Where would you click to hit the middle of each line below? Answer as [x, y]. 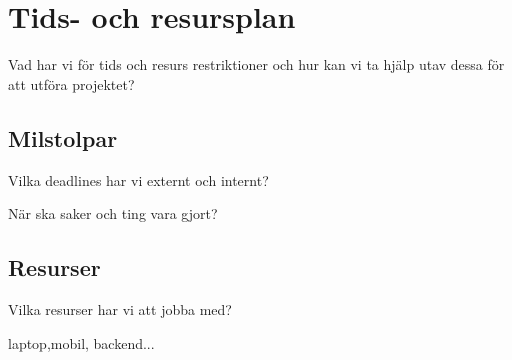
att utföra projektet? [71, 83]
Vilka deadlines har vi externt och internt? [138, 179]
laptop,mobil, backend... [81, 342]
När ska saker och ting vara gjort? [113, 213]
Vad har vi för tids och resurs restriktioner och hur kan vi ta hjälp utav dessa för [256, 64]
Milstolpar [63, 137]
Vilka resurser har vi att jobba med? [120, 308]
